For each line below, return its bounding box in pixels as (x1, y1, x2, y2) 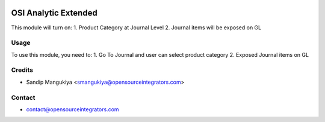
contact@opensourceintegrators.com (26, 105, 120, 113)
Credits (11, 66, 33, 74)
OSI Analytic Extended (11, 8, 97, 18)
